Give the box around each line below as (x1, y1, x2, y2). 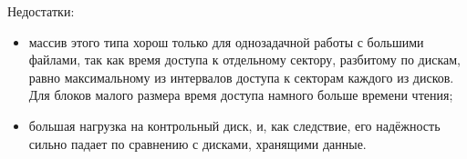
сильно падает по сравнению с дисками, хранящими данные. (28, 134, 367, 153)
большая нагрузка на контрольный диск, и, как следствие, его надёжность (28, 115, 441, 134)
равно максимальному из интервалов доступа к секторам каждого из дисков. (28, 67, 454, 86)
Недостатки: (7, 2, 75, 20)
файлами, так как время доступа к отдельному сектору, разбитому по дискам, (28, 50, 461, 69)
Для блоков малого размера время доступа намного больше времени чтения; (28, 85, 453, 104)
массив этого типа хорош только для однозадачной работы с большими (28, 32, 424, 51)
